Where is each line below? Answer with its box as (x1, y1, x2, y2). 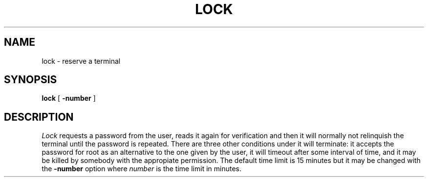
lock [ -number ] (42, 94, 96, 103)
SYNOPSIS (4, 73, 57, 86)
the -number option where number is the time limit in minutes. (42, 164, 241, 173)
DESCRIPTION (4, 110, 74, 123)
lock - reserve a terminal (42, 56, 121, 65)
